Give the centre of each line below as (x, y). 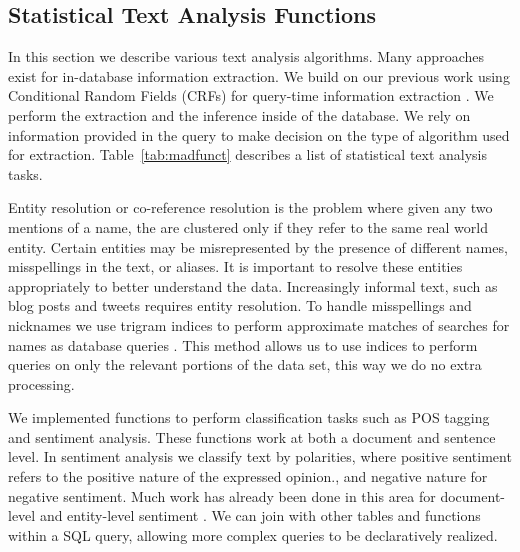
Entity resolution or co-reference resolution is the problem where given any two (250, 207)
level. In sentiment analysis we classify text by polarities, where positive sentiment (260, 456)
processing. (41, 383)
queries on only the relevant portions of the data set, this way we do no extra (245, 364)
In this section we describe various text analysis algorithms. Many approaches (246, 56)
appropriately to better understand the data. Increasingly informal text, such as (253, 285)
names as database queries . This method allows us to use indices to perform (243, 344)
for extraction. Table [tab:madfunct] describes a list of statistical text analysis (248, 154)
